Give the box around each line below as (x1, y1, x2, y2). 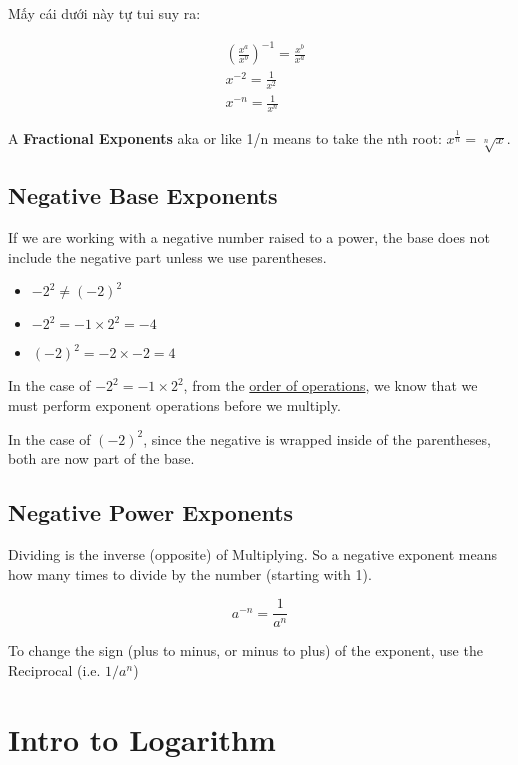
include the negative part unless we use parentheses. (8, 246, 327, 267)
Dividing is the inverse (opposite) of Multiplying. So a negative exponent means (8, 543, 498, 564)
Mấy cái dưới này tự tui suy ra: (8, 3, 201, 23)
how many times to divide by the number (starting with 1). (8, 563, 372, 584)
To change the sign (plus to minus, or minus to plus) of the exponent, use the (8, 640, 483, 661)
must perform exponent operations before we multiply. (8, 394, 341, 415)
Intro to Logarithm (8, 718, 276, 759)
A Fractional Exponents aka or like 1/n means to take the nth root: (8, 128, 442, 149)
